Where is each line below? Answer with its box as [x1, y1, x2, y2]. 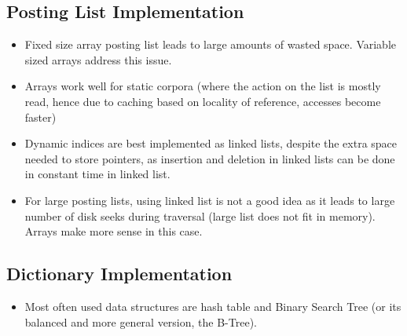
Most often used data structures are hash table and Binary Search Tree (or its [24, 298, 401, 314]
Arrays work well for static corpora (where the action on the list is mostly [24, 78, 381, 94]
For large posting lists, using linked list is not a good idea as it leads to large [24, 192, 395, 208]
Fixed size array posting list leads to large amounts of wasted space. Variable [24, 36, 396, 53]
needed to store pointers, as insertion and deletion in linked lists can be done [24, 150, 395, 166]
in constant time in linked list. [24, 166, 170, 182]
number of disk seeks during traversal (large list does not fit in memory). [24, 207, 376, 224]
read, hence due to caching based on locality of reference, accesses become [24, 93, 381, 109]
